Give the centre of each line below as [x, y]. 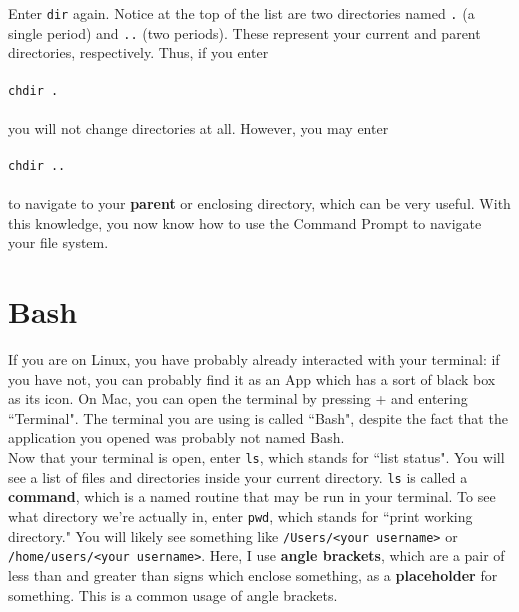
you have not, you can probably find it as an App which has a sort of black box [252, 378]
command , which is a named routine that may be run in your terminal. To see [252, 496]
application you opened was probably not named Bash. [176, 437]
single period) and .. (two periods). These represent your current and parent [244, 32]
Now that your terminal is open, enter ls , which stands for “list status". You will [256, 457]
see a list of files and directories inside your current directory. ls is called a [238, 476]
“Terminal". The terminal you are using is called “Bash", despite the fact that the [258, 417]
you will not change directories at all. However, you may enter [198, 127]
